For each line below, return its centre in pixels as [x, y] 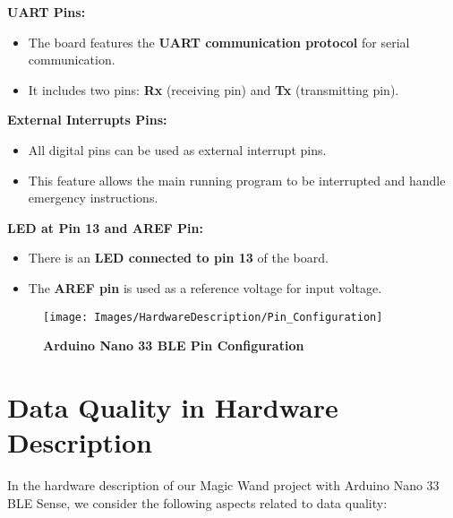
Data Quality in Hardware [173, 406]
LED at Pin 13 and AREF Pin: [105, 227]
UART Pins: [47, 12]
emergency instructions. [93, 198]
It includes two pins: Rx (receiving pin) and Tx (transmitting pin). [214, 89]
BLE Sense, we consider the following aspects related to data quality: [197, 502]
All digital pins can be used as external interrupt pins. [177, 149]
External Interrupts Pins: [87, 120]
